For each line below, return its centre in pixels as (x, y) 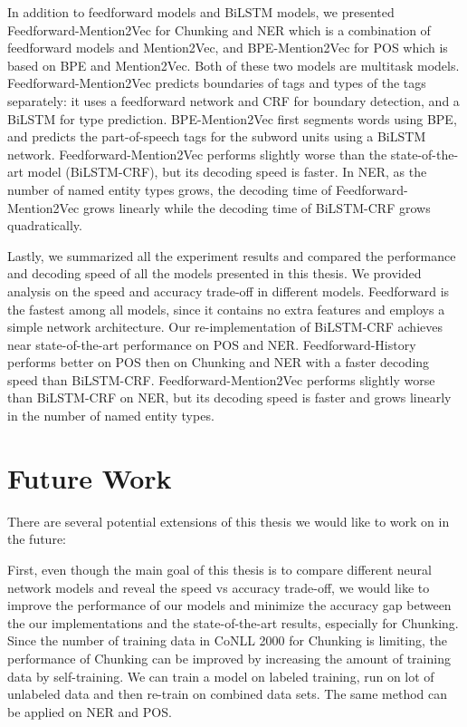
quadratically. (45, 225)
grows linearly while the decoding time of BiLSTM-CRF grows (257, 207)
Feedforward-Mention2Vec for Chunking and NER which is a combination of (219, 29)
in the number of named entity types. (111, 416)
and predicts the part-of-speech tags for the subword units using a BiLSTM (217, 136)
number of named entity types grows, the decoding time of (170, 189)
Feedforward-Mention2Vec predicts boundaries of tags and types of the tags (217, 83)
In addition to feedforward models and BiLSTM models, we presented (201, 12)
